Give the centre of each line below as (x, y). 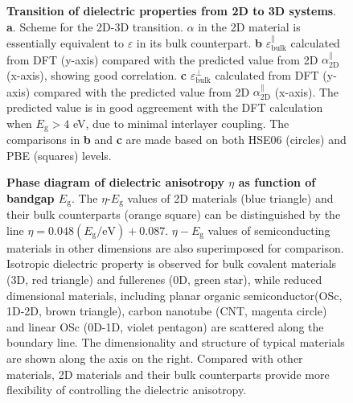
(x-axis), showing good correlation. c (97, 75)
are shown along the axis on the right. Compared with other (155, 358)
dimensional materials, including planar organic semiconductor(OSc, (174, 295)
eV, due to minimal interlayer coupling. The (181, 123)
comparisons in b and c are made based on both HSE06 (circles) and (176, 140)
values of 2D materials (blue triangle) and (230, 197)
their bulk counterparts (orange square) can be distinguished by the (174, 214)
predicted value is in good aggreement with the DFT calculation (165, 107)
